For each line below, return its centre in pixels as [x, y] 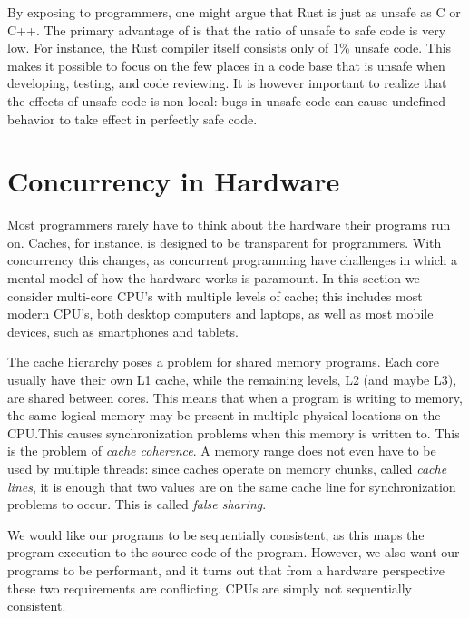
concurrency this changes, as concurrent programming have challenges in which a [232, 260]
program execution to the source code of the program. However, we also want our [234, 552]
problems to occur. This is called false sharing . [137, 504]
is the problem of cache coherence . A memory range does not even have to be [222, 451]
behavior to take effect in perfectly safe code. [132, 118]
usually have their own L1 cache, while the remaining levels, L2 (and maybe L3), [232, 380]
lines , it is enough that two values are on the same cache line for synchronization [232, 486]
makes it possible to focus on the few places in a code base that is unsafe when [226, 65]
